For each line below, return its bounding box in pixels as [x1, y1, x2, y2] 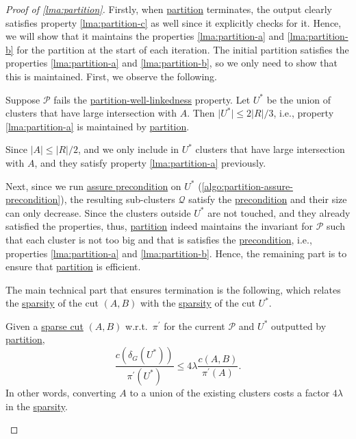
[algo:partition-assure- [201, 178, 293, 193]
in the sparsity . [5, 399, 68, 413]
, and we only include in [77, 142, 179, 156]
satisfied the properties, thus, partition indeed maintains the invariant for [5, 219, 314, 233]
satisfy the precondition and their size [188, 192, 347, 206]
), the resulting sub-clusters [60, 192, 175, 206]
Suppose [5, 92, 40, 106]
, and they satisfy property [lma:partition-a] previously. [34, 155, 266, 169]
